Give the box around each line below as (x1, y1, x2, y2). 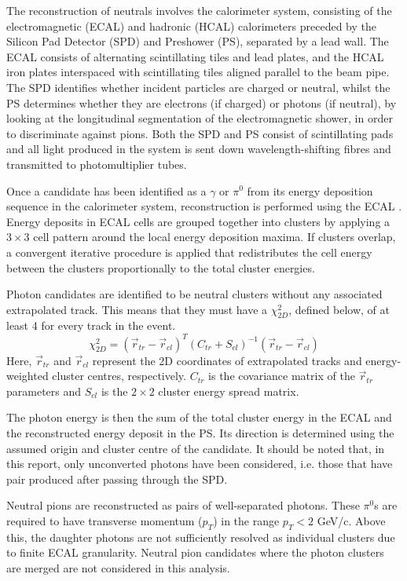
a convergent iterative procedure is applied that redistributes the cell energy (6, 243, 372, 260)
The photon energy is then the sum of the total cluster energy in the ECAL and (6, 409, 392, 426)
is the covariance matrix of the (208, 367, 355, 384)
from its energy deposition (247, 182, 373, 199)
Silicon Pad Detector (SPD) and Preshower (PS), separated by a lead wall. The (6, 33, 389, 49)
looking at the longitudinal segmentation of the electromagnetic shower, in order (6, 110, 393, 126)
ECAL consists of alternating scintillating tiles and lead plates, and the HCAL (6, 48, 384, 64)
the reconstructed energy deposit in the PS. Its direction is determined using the (6, 424, 394, 440)
